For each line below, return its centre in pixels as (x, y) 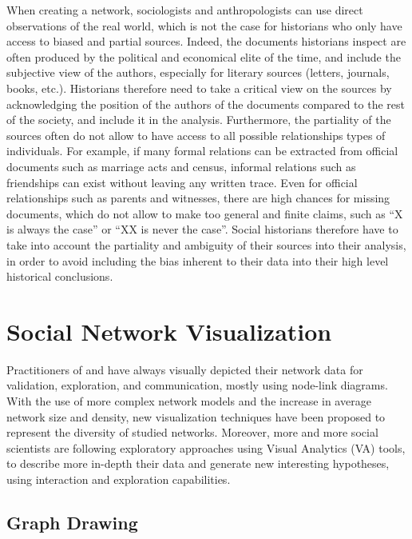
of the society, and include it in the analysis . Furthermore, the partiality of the (199, 120)
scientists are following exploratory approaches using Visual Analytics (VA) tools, (206, 447)
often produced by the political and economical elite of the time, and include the (204, 56)
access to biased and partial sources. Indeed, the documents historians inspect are (206, 41)
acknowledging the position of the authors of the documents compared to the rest (206, 104)
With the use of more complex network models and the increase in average (189, 401)
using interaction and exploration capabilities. (119, 479)
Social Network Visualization (169, 331)
